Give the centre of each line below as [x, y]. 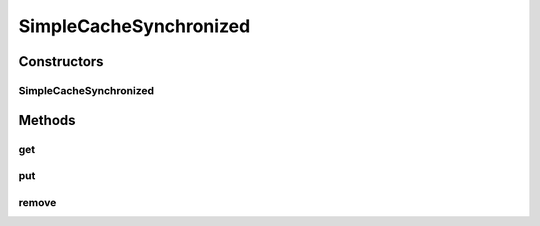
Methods [47, 120]
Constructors [61, 61]
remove [37, 202]
